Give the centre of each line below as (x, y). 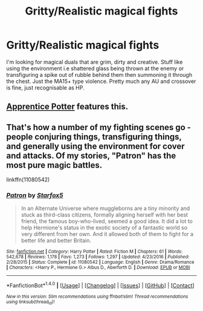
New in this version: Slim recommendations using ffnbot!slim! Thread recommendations (97, 297)
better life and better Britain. (56, 241)
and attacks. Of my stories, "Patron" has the (91, 155)
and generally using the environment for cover (95, 146)
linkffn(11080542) (28, 180)
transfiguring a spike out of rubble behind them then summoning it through (99, 74)
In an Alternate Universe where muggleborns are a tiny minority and (105, 208)
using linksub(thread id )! (31, 303)
